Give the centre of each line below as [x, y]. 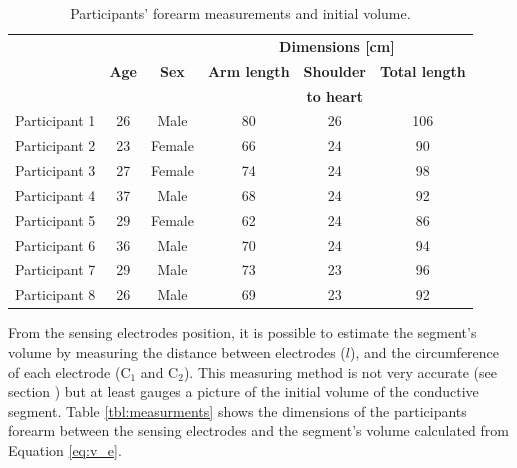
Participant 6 [55, 244]
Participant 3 [55, 170]
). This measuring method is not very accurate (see [340, 371]
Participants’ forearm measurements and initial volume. [240, 13]
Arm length [248, 70]
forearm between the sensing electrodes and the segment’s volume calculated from [258, 430]
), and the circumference [425, 351]
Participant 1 [55, 120]
